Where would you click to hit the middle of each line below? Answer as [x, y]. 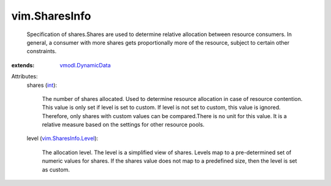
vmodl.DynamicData [85, 65]
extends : [23, 65]
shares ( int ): [42, 85]
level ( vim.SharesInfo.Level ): [63, 138]
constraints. [42, 51]
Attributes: [25, 76]
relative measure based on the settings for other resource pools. [123, 125]
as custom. [56, 169]
